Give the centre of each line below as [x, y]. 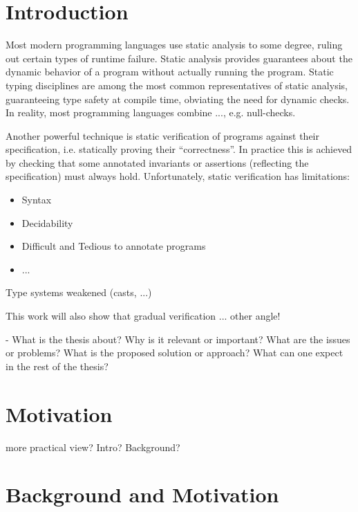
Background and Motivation [142, 494]
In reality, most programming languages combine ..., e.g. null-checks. [151, 112]
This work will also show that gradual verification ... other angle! [143, 316]
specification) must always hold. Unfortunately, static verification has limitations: [178, 176]
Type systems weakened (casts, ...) [79, 292]
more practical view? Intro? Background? [93, 447]
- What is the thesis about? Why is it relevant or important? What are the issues [178, 339]
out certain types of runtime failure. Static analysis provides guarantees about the [179, 58]
